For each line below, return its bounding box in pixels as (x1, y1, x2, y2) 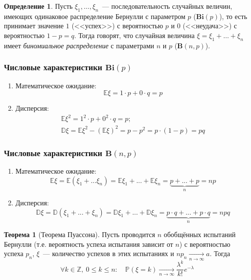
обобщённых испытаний (163, 229, 236, 240)
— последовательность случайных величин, (102, 1, 232, 11)
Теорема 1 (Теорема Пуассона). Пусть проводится (4, 229, 155, 240)
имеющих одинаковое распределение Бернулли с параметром (4, 11, 185, 21)
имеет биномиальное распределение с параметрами (4, 40, 155, 50)
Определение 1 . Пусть (4, 1, 73, 11)
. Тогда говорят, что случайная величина (74, 30, 195, 40)
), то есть (219, 11, 248, 21)
